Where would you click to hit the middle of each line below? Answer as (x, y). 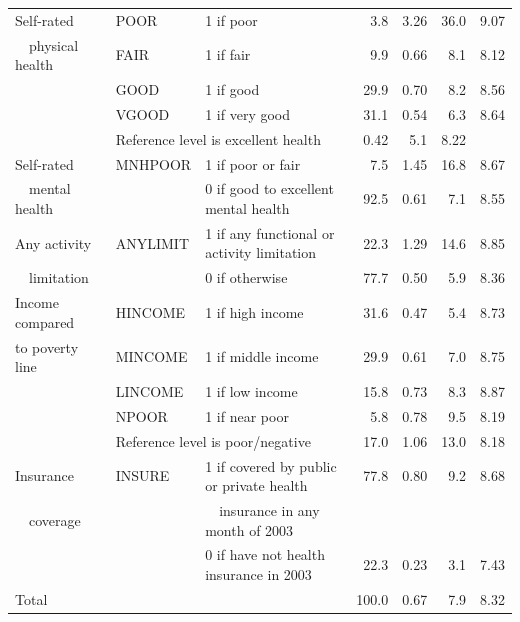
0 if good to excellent (269, 188)
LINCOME (149, 391)
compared (45, 321)
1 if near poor (247, 415)
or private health (256, 485)
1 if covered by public (271, 465)
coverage (54, 519)
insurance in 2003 (258, 574)
